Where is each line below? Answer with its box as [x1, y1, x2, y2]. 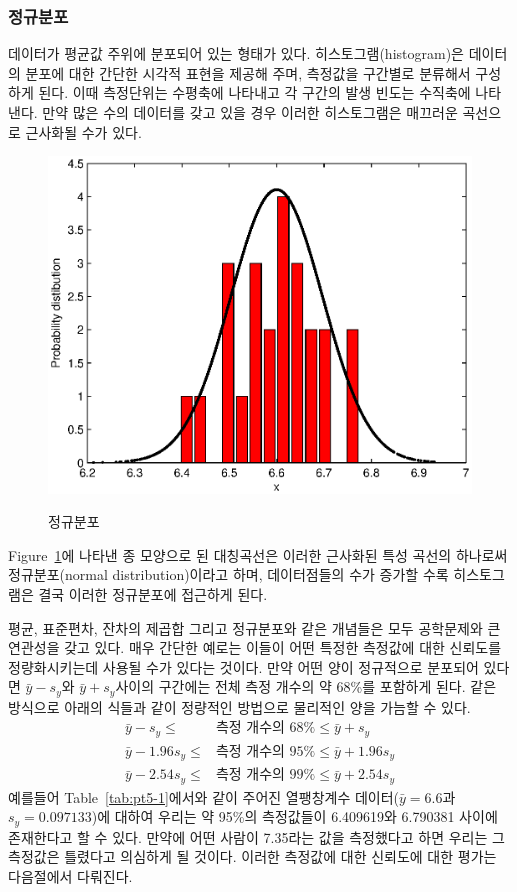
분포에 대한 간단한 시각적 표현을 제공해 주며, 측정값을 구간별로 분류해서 [25, 62, 471, 83]
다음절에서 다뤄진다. [8, 866, 133, 887]
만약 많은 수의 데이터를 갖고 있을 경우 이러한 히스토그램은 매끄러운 [42, 102, 458, 122]
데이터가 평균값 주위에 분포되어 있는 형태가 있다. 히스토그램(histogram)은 [8, 43, 464, 64]
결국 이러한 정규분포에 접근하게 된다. [38, 583, 268, 604]
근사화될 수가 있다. [25, 121, 142, 142]
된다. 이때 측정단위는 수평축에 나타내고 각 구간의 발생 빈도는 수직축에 [38, 82, 471, 103]
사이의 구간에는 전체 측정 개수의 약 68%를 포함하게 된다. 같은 [115, 676, 497, 697]
